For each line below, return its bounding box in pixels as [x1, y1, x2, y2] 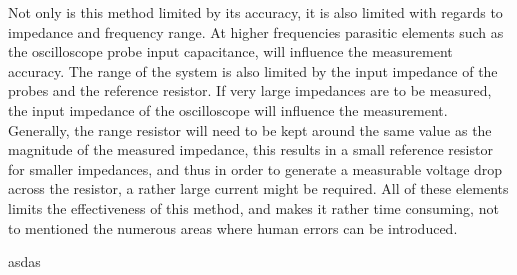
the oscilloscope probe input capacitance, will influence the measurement [8, 41, 453, 62]
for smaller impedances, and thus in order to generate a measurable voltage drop [8, 158, 503, 179]
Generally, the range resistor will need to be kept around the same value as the [8, 119, 492, 140]
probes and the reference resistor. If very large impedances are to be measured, [8, 80, 492, 101]
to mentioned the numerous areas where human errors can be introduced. [8, 217, 458, 238]
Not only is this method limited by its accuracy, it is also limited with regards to [8, 2, 503, 22]
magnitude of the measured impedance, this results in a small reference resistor [8, 139, 493, 160]
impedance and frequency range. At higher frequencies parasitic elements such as [8, 21, 504, 42]
